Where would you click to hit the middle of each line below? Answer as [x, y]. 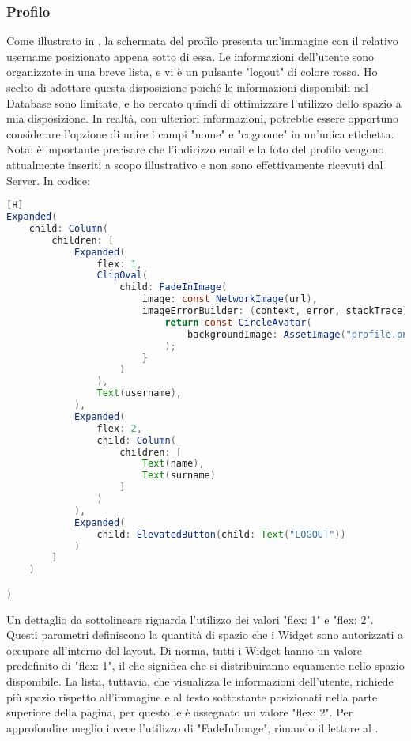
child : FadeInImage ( [173, 287]
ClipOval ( [122, 276]
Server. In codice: [48, 180]
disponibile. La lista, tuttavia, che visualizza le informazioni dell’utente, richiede [200, 681]
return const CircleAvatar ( [238, 322]
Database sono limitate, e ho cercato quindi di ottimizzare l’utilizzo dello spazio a [204, 102]
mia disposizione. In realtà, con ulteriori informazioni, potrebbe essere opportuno [203, 118]
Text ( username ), [139, 393]
